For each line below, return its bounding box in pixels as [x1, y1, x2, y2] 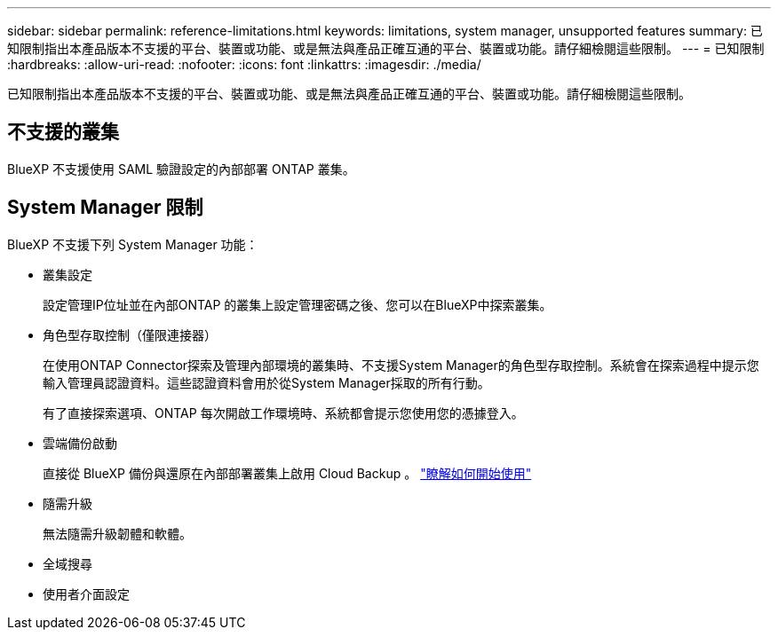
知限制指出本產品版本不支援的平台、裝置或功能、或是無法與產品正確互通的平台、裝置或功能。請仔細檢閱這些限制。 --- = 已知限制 [7, 41, 765, 56]
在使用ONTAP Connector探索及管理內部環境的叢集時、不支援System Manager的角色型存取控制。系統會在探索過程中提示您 [43, 357, 759, 373]
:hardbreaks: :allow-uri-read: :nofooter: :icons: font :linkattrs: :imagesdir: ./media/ [7, 57, 481, 72]
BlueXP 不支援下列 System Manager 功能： [7, 236, 258, 252]
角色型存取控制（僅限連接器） [43, 326, 217, 342]
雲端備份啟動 [43, 435, 117, 451]
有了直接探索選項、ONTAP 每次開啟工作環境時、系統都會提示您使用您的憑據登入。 [43, 405, 524, 421]
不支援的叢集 [7, 121, 119, 144]
